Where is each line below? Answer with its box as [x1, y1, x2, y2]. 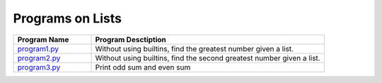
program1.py [17, 44, 59, 53]
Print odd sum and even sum [95, 62, 191, 72]
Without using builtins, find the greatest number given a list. [95, 44, 294, 53]
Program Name [17, 34, 69, 44]
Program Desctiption [95, 34, 166, 44]
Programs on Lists [13, 11, 122, 26]
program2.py [17, 53, 61, 63]
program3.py [17, 62, 61, 72]
